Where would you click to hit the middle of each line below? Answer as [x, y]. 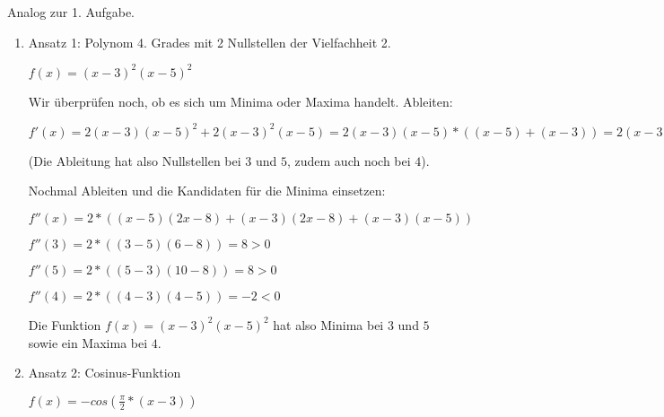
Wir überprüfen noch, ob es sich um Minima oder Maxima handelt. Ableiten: [240, 101]
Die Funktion [65, 324]
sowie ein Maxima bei [88, 342]
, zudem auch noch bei [349, 160]
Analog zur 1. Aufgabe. [71, 12]
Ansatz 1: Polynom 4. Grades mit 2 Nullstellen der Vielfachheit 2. [210, 42]
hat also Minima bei [328, 324]
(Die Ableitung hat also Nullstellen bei [135, 160]
